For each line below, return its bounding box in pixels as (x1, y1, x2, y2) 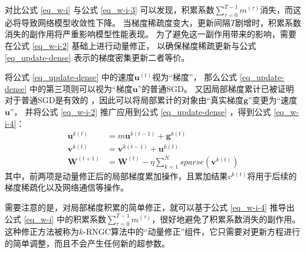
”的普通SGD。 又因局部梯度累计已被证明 (137, 82, 294, 94)
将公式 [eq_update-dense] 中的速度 (5, 71, 134, 83)
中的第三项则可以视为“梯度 (29, 82, 133, 94)
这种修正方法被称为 (5, 225, 79, 238)
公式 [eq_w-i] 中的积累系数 (5, 212, 106, 225)
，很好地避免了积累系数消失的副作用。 (152, 212, 301, 225)
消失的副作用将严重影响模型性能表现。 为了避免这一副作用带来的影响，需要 (5, 28, 297, 40)
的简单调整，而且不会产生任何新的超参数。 (5, 236, 170, 249)
